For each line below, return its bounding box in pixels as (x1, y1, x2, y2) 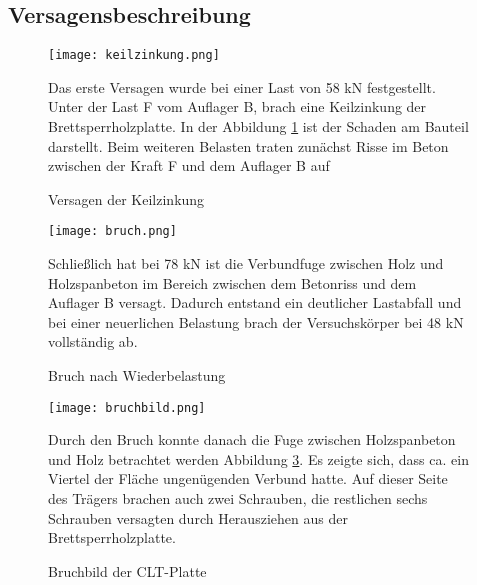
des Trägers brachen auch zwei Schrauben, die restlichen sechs (48, 488, 428, 509)
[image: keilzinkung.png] (48, 48, 220, 63)
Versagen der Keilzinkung (48, 188, 205, 209)
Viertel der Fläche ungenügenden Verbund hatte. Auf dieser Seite (48, 468, 448, 489)
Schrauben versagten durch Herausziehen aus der (48, 507, 348, 528)
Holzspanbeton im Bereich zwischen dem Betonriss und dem (48, 272, 417, 293)
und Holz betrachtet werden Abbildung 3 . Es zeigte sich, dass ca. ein (48, 448, 469, 469)
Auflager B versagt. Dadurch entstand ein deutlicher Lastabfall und (48, 292, 462, 313)
